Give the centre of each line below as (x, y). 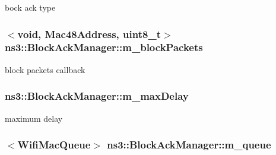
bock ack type (30, 7)
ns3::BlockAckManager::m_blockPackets (104, 47)
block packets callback (45, 69)
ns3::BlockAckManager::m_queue (189, 145)
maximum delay (34, 118)
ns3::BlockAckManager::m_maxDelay (97, 96)
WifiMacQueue (54, 145)
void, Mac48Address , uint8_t (89, 34)
